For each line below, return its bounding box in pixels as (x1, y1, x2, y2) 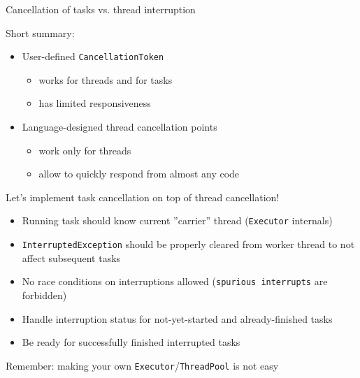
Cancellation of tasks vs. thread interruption (6, 2, 196, 16)
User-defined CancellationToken (22, 49, 164, 64)
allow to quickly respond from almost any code (38, 166, 240, 181)
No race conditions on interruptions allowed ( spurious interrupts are (22, 274, 328, 289)
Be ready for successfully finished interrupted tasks (22, 335, 240, 349)
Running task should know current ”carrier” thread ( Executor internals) (22, 213, 333, 228)
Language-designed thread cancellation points (22, 119, 217, 134)
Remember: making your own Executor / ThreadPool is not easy (6, 358, 279, 372)
